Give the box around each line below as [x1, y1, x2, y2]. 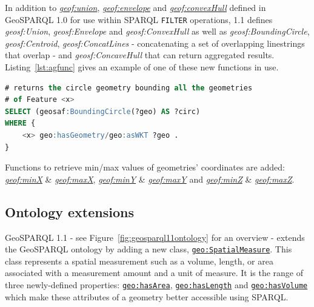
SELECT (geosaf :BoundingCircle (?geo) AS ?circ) [5, 107, 201, 116]
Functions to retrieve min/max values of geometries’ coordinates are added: [5, 161, 285, 174]
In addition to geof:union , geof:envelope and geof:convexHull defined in [5, 1, 266, 13]
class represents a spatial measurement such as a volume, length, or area [5, 254, 273, 267]
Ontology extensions [5, 202, 134, 221]
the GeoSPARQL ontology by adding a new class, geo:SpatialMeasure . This [5, 243, 292, 255]
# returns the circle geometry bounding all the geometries [5, 83, 253, 92]
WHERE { [5, 119, 36, 128]
